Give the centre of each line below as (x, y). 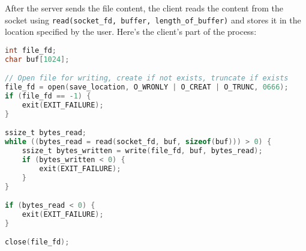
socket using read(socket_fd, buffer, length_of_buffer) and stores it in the (153, 20)
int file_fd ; (31, 50)
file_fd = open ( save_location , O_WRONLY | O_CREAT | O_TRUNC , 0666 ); (147, 87)
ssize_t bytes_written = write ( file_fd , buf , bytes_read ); (142, 151)
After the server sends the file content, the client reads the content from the (144, 8)
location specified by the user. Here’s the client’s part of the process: (131, 32)
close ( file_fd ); (37, 242)
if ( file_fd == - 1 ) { (48, 96)
